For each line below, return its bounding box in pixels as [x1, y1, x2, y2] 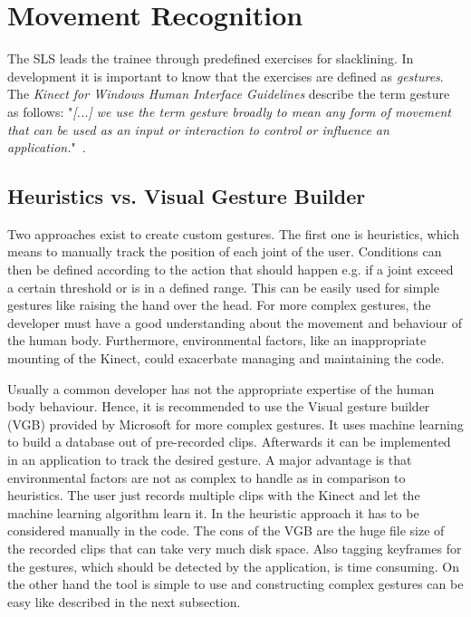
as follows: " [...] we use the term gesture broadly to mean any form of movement [7, 101, 451, 121]
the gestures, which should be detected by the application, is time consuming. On [7, 556, 459, 575]
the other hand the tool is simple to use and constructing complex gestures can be [7, 574, 464, 593]
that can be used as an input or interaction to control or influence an [7, 120, 389, 139]
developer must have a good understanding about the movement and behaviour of [7, 313, 462, 332]
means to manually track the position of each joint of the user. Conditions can [7, 242, 442, 261]
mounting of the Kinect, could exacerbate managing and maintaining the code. [7, 349, 445, 368]
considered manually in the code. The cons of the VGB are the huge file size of [7, 521, 445, 540]
